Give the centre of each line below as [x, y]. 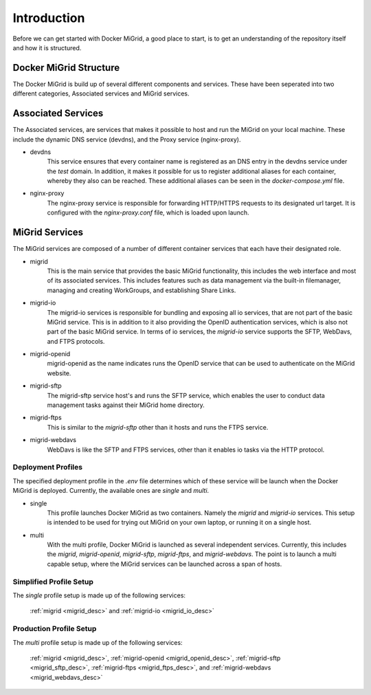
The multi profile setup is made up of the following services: [98, 642]
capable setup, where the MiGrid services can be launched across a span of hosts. [165, 564]
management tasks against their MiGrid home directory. [126, 405]
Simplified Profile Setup [53, 582]
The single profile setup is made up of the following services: [99, 595]
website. [59, 373]
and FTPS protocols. [76, 341]
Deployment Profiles [47, 467]
